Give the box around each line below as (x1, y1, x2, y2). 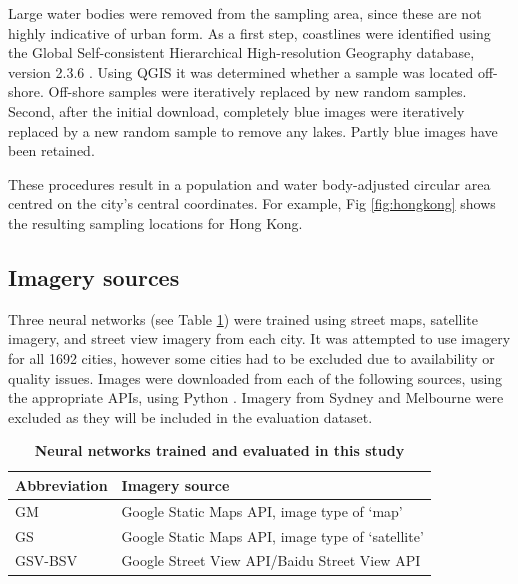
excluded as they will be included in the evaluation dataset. (8, 406, 373, 427)
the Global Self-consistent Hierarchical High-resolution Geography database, (8, 42, 475, 63)
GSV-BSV (15, 550, 78, 571)
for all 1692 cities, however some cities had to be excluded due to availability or (8, 347, 495, 368)
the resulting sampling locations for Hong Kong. (8, 212, 303, 233)
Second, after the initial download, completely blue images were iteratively (8, 100, 465, 121)
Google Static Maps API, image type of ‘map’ (121, 500, 403, 521)
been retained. (8, 140, 95, 161)
